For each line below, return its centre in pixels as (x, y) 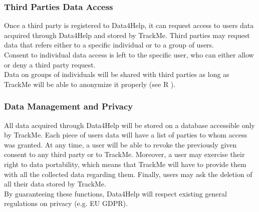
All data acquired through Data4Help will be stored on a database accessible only (129, 125)
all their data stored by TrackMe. (55, 184)
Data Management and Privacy (69, 106)
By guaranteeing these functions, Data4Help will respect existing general (115, 193)
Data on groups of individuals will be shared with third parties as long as (117, 74)
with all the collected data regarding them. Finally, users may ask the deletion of (128, 174)
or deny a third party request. (50, 64)
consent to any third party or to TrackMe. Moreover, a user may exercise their (124, 154)
